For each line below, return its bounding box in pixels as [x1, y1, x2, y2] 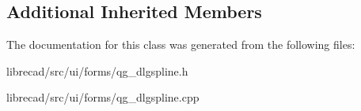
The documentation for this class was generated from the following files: [6, 36, 355, 53]
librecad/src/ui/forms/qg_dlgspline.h [6, 62, 188, 79]
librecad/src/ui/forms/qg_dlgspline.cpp [6, 89, 199, 105]
